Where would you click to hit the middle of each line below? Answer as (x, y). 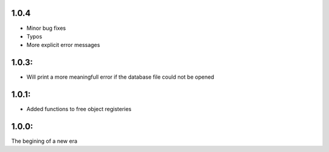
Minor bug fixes (46, 28)
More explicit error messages (63, 45)
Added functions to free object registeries (79, 109)
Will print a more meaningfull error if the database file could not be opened (120, 77)
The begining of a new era (44, 141)
